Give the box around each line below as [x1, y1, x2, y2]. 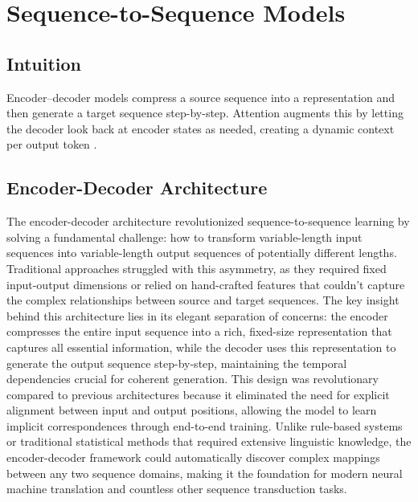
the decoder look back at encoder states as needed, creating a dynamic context [6, 120, 395, 137]
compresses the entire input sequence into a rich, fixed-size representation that [6, 323, 392, 340]
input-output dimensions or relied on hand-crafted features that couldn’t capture [6, 275, 405, 292]
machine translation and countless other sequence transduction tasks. [6, 480, 347, 497]
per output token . [6, 136, 97, 153]
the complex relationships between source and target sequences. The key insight [6, 292, 400, 308]
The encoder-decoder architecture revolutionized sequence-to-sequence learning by [6, 213, 410, 230]
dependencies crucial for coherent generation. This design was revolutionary [6, 370, 379, 387]
